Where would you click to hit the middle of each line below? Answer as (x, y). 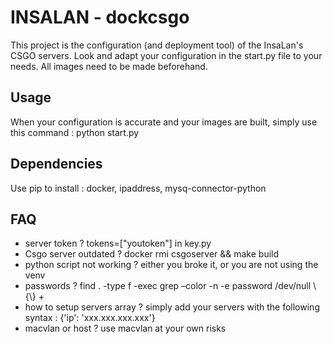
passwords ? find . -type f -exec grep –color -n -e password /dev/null (168, 286)
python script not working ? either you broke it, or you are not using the (171, 265)
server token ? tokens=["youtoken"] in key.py (118, 243)
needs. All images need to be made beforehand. (109, 66)
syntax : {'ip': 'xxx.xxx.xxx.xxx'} (90, 318)
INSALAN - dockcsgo (100, 17)
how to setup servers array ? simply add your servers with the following (172, 307)
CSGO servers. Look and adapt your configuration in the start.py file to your (166, 55)
